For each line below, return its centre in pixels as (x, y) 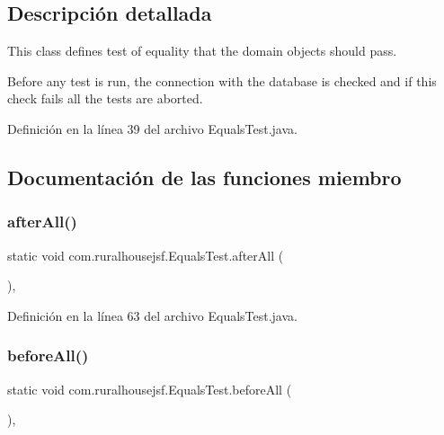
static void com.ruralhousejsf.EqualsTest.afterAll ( (146, 255)
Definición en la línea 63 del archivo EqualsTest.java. (152, 315)
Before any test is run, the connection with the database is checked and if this (222, 80)
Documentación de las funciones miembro (204, 177)
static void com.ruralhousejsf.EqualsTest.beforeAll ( (150, 389)
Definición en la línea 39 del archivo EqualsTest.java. (152, 128)
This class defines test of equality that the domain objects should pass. (202, 51)
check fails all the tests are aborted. (105, 98)
